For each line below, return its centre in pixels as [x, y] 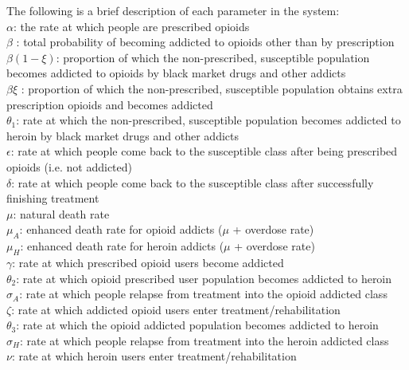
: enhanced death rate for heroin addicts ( [122, 246]
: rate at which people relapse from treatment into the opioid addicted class [203, 294]
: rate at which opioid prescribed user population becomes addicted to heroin [204, 278]
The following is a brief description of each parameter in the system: [173, 10]
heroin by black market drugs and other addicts [123, 135]
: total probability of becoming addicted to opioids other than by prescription [205, 42]
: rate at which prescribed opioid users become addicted [148, 262]
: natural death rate [61, 213]
